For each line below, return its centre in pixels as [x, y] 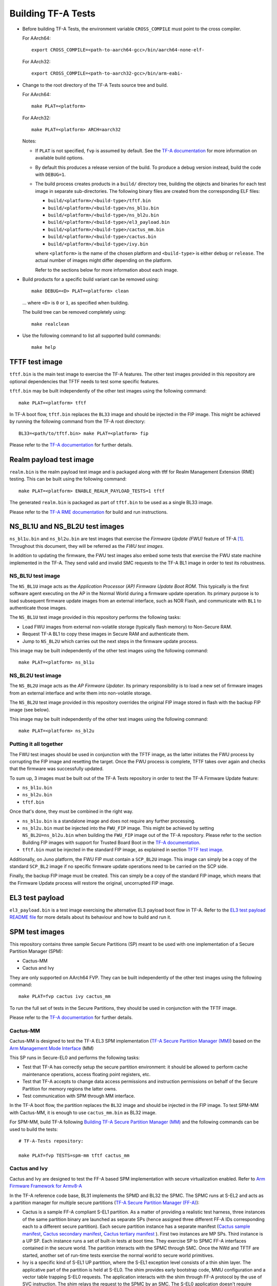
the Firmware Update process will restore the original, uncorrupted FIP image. [92, 883]
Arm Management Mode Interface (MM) [52, 1048]
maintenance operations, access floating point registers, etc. [86, 1074]
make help [44, 347]
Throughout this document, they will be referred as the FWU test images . [87, 546]
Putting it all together [36, 744]
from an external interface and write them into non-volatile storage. [81, 693]
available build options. [60, 158]
